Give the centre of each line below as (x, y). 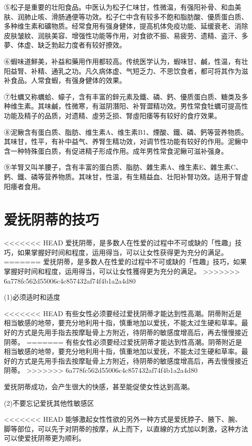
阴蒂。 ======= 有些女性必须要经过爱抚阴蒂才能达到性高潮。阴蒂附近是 (123, 342)
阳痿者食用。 (24, 186)
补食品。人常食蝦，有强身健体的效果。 (65, 80)
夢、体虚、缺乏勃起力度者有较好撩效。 (65, 45)
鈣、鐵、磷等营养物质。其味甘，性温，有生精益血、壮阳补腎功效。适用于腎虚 (126, 176)
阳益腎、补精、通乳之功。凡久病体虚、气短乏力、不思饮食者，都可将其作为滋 (126, 71)
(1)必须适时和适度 (32, 297)
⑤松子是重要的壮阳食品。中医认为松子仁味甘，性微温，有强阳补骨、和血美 (123, 7)
